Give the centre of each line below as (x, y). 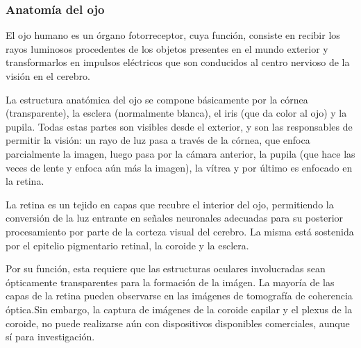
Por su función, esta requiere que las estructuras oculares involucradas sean (166, 268)
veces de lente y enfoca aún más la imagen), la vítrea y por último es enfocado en (179, 167)
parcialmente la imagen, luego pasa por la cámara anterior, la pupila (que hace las (180, 153)
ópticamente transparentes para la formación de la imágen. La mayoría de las (170, 282)
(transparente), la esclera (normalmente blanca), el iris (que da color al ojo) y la (176, 113)
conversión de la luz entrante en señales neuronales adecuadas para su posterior (175, 218)
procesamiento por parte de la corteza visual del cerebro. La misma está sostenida (180, 231)
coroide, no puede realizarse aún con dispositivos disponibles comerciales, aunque (178, 323)
